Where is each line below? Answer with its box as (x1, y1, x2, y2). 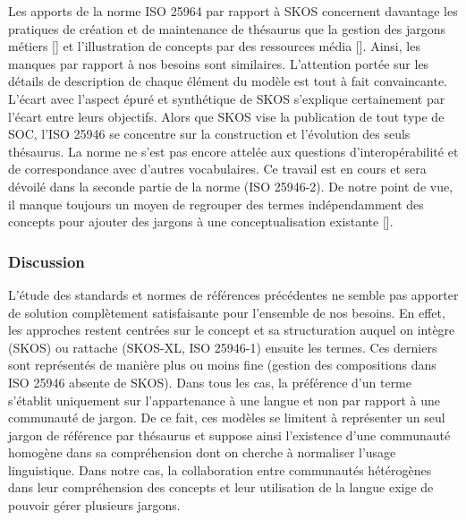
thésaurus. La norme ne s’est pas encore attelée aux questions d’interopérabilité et (8, 141, 459, 160)
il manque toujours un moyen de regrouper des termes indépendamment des (8, 194, 424, 213)
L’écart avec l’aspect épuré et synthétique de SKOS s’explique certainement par (8, 89, 445, 107)
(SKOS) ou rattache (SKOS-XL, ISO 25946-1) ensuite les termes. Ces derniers (8, 337, 437, 356)
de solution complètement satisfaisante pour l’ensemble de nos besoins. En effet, (8, 303, 445, 321)
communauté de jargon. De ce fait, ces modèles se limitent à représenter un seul (8, 408, 445, 427)
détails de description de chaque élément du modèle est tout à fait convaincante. (8, 72, 448, 90)
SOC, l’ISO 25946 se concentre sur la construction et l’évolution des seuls (8, 124, 411, 143)
